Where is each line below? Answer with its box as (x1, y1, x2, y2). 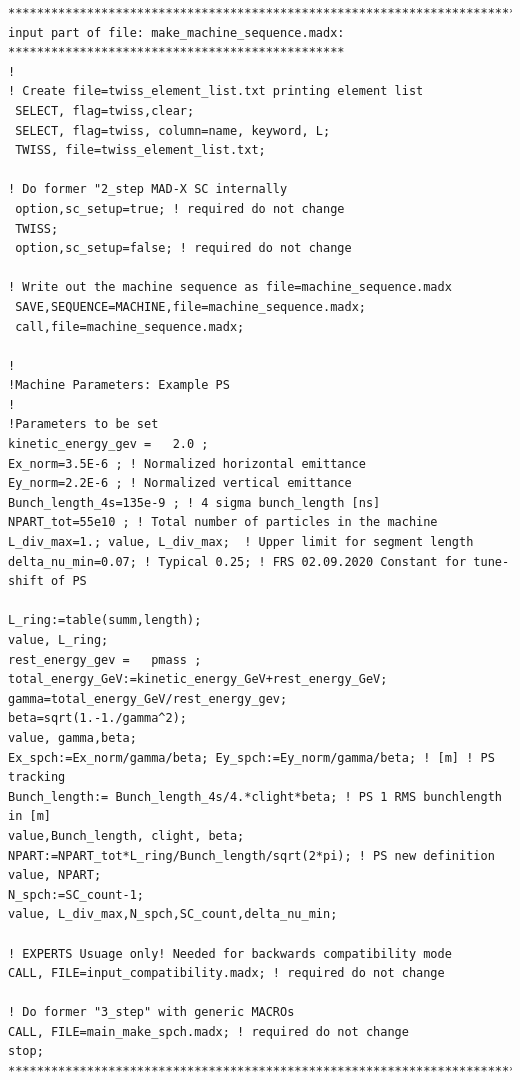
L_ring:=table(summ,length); (8, 613, 202, 628)
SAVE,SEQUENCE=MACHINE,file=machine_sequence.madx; (15, 299, 366, 314)
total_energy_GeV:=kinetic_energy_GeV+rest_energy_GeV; (8, 672, 388, 687)
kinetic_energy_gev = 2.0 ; (8, 437, 209, 452)
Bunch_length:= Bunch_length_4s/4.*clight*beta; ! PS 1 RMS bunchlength (8, 789, 502, 804)
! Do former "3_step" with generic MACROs (8, 1005, 295, 1020)
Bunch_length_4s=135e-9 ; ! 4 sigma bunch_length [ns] (8, 495, 381, 510)
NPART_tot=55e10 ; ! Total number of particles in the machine (8, 515, 438, 530)
